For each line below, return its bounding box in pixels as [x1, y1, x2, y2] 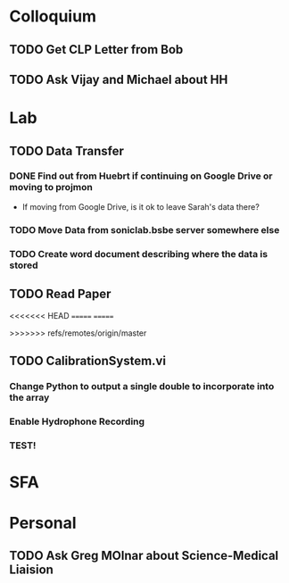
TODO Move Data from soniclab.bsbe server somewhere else [9, 223, 280, 236]
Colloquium [9, 6, 96, 27]
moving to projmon [9, 181, 94, 194]
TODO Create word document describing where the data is [9, 247, 268, 260]
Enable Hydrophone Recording [9, 415, 145, 428]
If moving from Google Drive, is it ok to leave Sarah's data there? [21, 201, 260, 212]
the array [9, 391, 50, 404]
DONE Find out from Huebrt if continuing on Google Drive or [9, 170, 274, 182]
